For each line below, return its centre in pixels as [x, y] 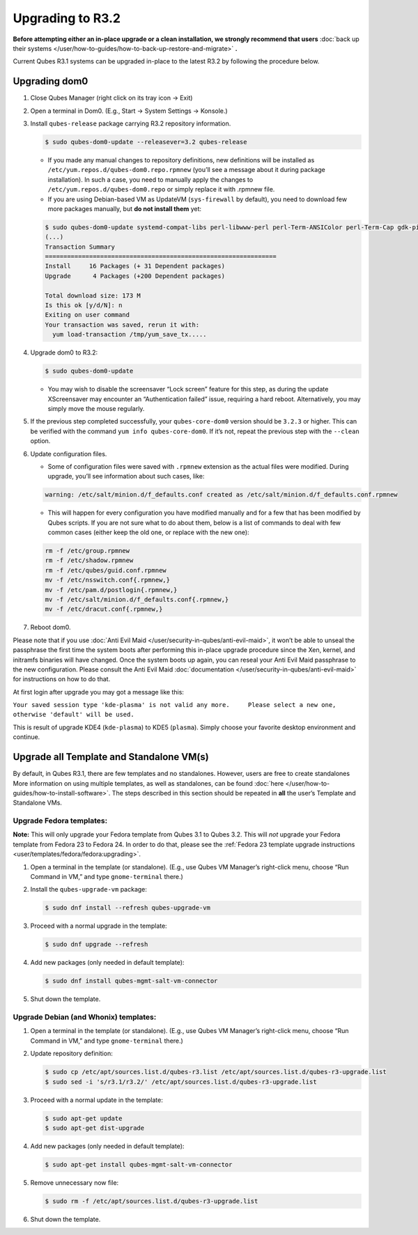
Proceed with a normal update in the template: [96, 1100]
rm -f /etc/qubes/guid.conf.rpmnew [106, 570]
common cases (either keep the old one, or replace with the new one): [149, 532]
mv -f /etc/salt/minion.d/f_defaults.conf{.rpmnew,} [137, 599]
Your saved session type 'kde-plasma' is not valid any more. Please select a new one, [175, 705]
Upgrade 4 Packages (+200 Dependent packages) [135, 276]
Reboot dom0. [51, 628]
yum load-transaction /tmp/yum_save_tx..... [130, 335]
